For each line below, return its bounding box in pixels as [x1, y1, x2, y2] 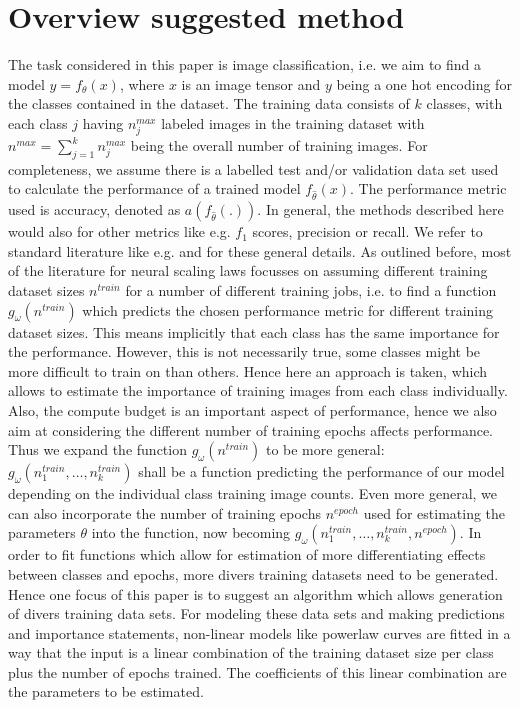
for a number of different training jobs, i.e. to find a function [125, 279, 497, 300]
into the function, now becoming [91, 522, 291, 543]
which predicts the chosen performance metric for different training [82, 299, 494, 320]
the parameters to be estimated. [8, 681, 204, 702]
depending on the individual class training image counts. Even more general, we [8, 483, 498, 504]
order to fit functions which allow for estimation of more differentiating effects [8, 544, 486, 565]
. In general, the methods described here [257, 199, 504, 220]
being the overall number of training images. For [130, 135, 428, 156]
